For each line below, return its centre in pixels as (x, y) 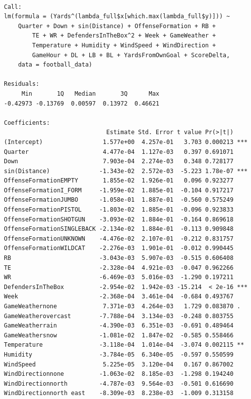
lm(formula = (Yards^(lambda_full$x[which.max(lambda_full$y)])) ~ (117, 17)
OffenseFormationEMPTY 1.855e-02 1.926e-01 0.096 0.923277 (119, 181)
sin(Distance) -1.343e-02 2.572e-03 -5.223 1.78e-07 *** (126, 171)
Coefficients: (27, 123)
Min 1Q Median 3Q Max (90, 93)
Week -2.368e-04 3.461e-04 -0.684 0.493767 (119, 297)
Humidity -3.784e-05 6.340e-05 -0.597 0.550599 (119, 354)
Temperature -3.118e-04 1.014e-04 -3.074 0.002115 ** (124, 345)
